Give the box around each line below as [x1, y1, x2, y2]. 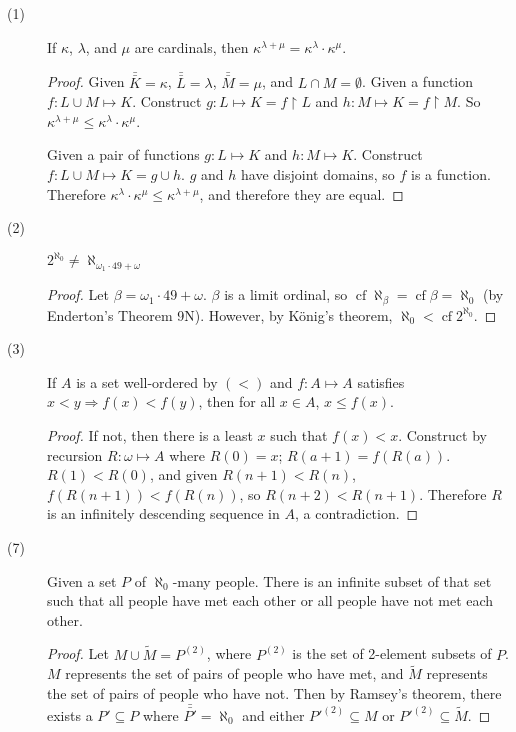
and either [242, 704, 305, 725]
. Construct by [398, 424, 487, 445]
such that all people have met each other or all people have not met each [47, 590, 494, 611]
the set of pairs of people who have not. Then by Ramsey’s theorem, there [47, 682, 502, 703]
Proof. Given [47, 71, 125, 92]
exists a [47, 704, 93, 725]
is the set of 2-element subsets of [292, 643, 492, 664]
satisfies [357, 371, 405, 392]
